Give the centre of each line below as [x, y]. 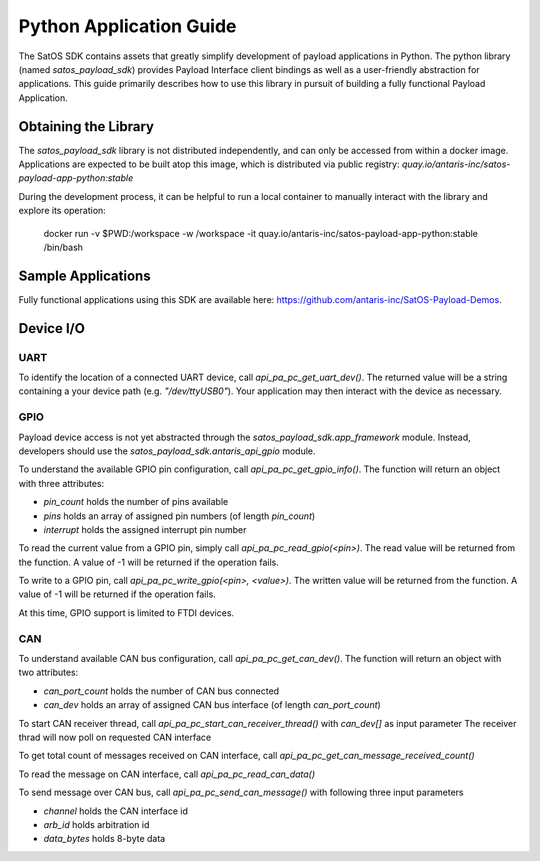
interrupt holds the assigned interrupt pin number [145, 529]
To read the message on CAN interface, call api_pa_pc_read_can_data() [167, 774]
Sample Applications [84, 275]
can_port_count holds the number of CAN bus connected [161, 691]
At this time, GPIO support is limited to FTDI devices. [126, 612]
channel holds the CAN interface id [116, 811]
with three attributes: [61, 483]
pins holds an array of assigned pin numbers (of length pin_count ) [179, 516]
